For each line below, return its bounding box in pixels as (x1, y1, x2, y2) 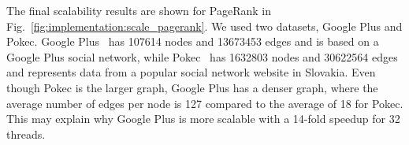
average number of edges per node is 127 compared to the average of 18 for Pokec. (6, 95, 403, 111)
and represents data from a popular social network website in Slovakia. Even (6, 64, 376, 80)
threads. (6, 125, 46, 142)
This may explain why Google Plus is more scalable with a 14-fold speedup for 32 (6, 110, 400, 127)
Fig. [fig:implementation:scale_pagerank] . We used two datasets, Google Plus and (6, 17, 403, 34)
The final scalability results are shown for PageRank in (6, 2, 272, 18)
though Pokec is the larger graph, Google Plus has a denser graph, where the (6, 79, 378, 95)
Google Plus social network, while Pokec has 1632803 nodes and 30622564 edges (6, 48, 398, 65)
